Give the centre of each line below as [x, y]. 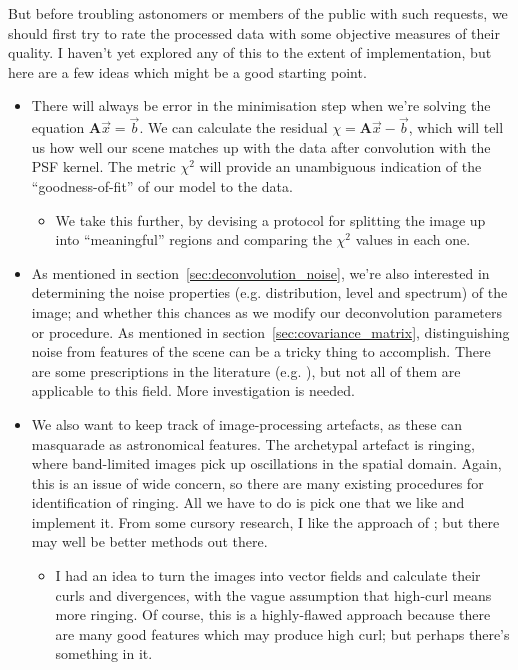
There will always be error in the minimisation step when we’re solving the [261, 105]
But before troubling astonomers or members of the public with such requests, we [258, 13]
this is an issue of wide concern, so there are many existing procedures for [257, 482]
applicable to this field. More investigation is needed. [193, 390]
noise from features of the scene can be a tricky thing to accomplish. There [261, 351]
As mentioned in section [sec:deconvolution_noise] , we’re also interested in [260, 272]
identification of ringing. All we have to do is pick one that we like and [248, 502]
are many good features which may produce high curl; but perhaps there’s [282, 633]
